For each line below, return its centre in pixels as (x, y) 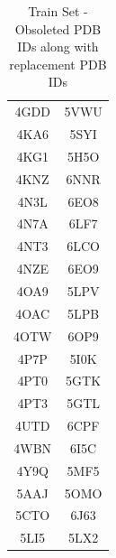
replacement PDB (58, 64)
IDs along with (58, 46)
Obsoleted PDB (58, 28)
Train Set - (58, 11)
